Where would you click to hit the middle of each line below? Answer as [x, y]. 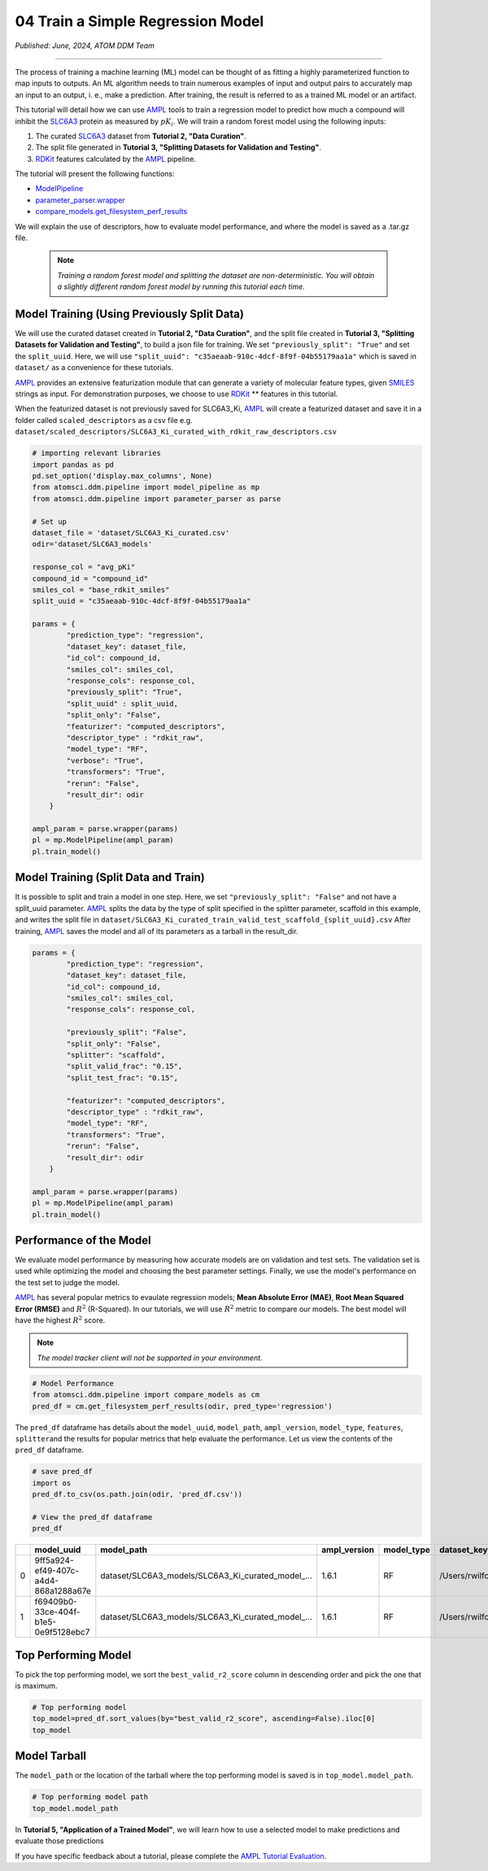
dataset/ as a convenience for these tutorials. [94, 368]
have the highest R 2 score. [60, 1320]
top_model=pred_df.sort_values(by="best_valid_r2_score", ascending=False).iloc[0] [204, 1719]
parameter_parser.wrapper [80, 200]
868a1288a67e [63, 1591]
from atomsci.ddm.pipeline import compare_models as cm [146, 1395]
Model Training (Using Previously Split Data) [129, 314]
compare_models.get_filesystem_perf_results [111, 212]
